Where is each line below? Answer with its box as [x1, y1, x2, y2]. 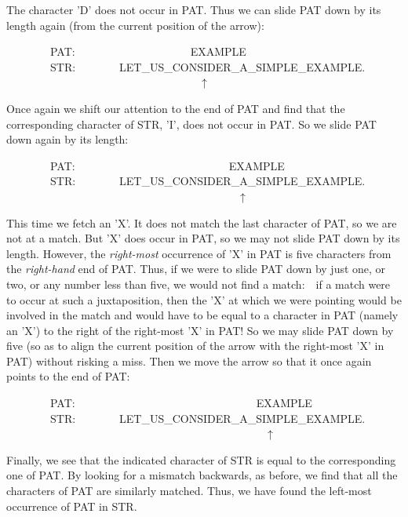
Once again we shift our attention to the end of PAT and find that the [6, 100, 345, 116]
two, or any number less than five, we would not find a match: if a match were [6, 275, 391, 292]
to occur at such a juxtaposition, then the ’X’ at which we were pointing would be [6, 291, 402, 308]
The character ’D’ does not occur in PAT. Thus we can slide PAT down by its [6, 2, 381, 17]
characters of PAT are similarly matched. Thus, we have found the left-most [6, 482, 372, 499]
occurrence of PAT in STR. [6, 497, 137, 514]
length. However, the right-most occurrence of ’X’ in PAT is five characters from [6, 245, 392, 261]
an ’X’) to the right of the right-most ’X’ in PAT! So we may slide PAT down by [6, 322, 394, 338]
